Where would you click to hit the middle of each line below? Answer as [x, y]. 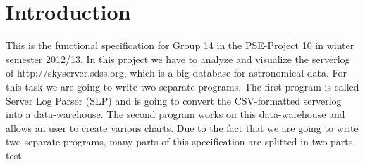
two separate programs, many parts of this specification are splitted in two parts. [181, 141]
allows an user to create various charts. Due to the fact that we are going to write [182, 127]
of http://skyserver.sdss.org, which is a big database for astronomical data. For [177, 73]
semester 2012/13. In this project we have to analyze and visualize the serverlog [178, 59]
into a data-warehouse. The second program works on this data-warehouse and [175, 114]
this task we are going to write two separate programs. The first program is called [182, 86]
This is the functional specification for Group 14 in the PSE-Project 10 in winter [180, 45]
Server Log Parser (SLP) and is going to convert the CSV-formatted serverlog [174, 100]
